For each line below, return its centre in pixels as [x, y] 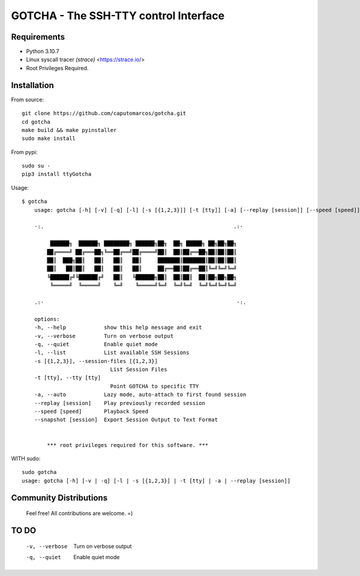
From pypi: [24, 152]
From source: [28, 100]
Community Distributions [59, 498]
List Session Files [139, 370]
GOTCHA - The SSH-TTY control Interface [118, 16]
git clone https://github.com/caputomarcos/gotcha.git [104, 113]
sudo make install [49, 139]
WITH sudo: [26, 458]
